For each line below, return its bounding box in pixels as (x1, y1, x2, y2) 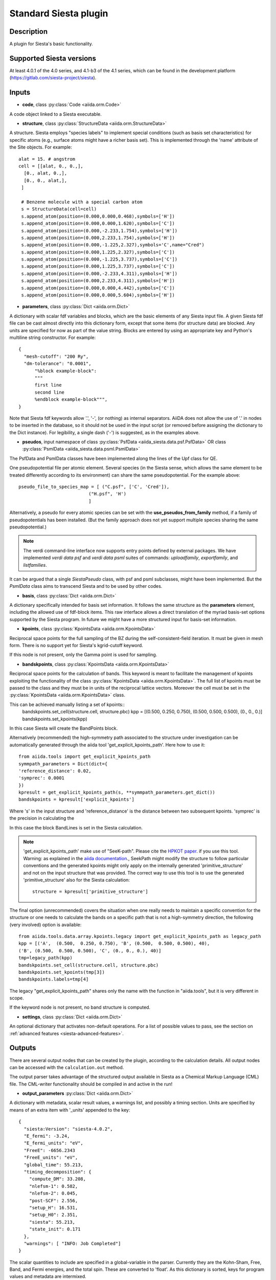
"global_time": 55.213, (24, 1162, 84, 1167)
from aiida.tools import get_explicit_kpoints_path (18, 754, 151, 760)
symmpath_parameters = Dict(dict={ (18, 761, 108, 766)
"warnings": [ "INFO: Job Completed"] (24, 1241, 121, 1246)
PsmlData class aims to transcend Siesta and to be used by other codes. (9, 583, 163, 589)
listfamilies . (23, 562, 47, 568)
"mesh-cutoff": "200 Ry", (24, 353, 89, 359)
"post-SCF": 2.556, (29, 1198, 78, 1203)
